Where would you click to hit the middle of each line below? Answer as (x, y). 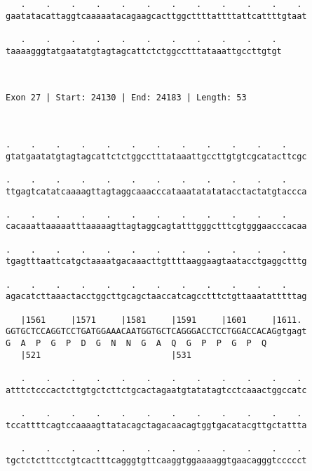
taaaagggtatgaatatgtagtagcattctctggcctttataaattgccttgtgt (144, 51)
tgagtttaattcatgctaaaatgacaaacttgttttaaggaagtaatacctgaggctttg (156, 261)
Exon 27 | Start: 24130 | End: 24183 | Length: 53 (126, 98)
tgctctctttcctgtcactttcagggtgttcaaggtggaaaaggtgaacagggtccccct (156, 460)
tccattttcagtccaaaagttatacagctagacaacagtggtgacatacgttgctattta (156, 425)
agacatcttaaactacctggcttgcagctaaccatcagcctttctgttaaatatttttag (156, 297)
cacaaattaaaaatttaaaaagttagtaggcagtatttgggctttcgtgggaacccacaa (156, 226)
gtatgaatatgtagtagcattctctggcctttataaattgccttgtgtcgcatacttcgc (156, 156)
